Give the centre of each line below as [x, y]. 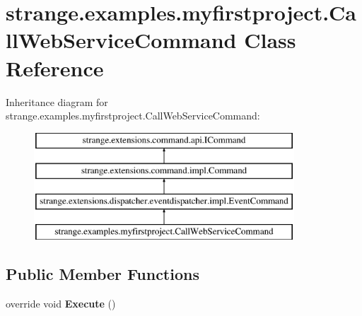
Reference [55, 68]
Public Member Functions [103, 273]
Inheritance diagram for [57, 101]
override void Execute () [61, 303]
